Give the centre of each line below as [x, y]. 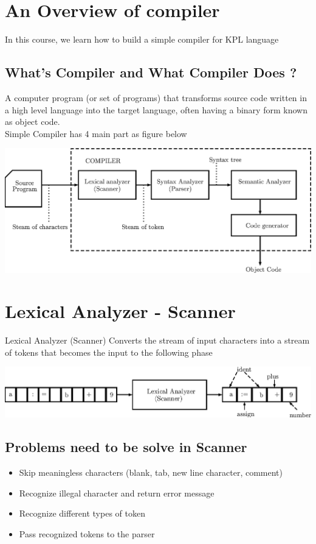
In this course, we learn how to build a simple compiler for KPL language [142, 39]
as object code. [33, 122]
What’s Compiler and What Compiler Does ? [151, 72]
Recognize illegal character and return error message [117, 493]
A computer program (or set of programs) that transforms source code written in [156, 97]
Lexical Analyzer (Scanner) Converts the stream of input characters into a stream [157, 340]
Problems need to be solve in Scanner [126, 447]
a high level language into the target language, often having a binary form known [156, 109]
